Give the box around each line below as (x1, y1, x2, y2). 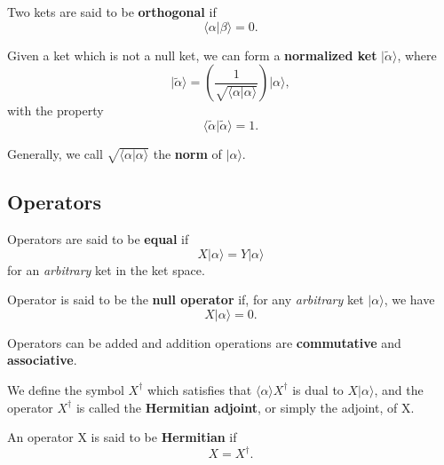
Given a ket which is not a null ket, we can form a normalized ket (7, 45, 377, 64)
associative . (7, 351, 77, 369)
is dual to (292, 380, 344, 398)
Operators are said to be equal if (7, 229, 189, 248)
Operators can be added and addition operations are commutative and (7, 333, 401, 351)
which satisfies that (147, 380, 252, 398)
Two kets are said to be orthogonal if (7, 3, 217, 20)
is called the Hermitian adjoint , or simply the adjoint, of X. (75, 398, 415, 416)
